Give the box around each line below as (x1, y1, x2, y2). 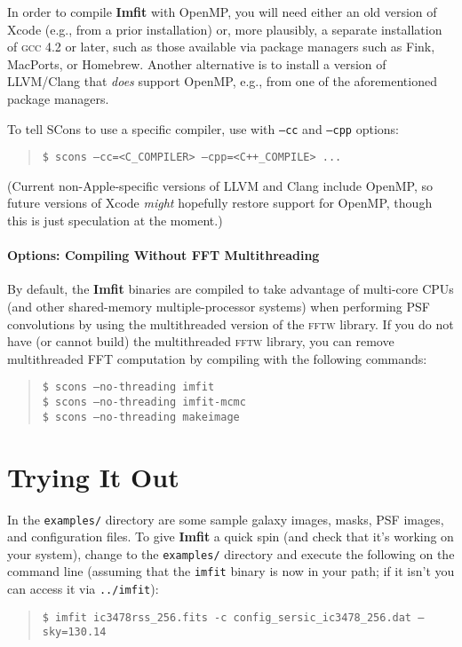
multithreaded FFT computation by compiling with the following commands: (7, 349, 427, 367)
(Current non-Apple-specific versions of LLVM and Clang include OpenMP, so (7, 176, 433, 194)
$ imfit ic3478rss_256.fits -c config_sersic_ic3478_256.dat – (42, 611, 425, 624)
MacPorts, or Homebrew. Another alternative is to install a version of (7, 54, 386, 73)
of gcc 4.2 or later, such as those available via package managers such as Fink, (7, 37, 435, 56)
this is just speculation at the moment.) (7, 211, 223, 230)
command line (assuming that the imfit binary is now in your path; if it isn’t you (7, 562, 455, 580)
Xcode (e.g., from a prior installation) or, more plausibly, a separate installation (7, 20, 442, 38)
